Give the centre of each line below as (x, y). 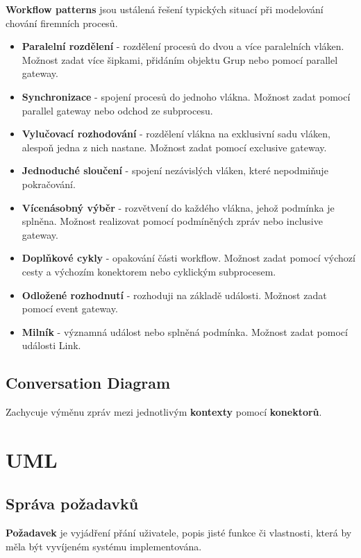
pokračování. (49, 184)
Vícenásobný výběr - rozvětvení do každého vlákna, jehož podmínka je (178, 207)
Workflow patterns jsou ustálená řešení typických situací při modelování (165, 9)
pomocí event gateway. (70, 308)
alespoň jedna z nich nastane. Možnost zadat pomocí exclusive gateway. (174, 147)
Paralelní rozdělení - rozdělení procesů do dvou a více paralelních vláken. (183, 46)
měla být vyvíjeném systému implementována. (104, 546)
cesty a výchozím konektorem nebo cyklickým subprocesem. (149, 271)
